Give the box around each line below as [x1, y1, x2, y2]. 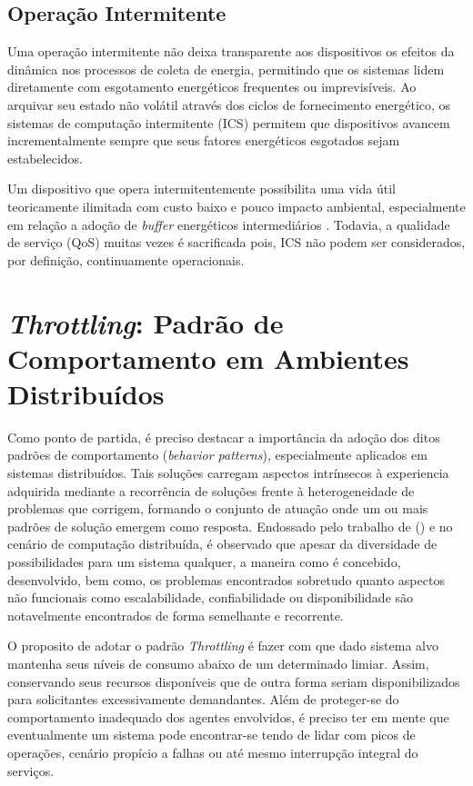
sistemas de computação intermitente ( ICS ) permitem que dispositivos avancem [7, 113, 450, 132]
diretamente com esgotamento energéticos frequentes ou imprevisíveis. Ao [7, 77, 417, 96]
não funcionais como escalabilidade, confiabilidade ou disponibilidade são [7, 588, 414, 607]
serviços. [7, 761, 55, 780]
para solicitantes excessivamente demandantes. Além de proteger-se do [7, 690, 399, 709]
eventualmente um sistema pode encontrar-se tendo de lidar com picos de [7, 725, 416, 744]
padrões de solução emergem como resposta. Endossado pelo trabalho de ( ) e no [7, 516, 453, 535]
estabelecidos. [7, 148, 83, 167]
